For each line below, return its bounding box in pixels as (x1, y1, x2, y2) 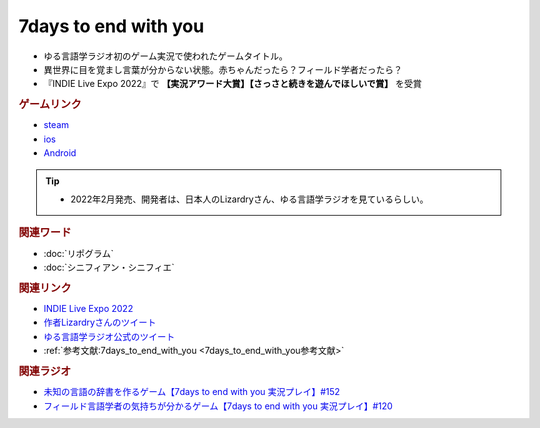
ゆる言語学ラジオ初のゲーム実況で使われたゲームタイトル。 (43, 50, 289, 62)
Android (43, 147, 77, 159)
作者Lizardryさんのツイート (43, 316, 157, 329)
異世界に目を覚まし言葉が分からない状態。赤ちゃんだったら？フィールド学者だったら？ (43, 63, 403, 75)
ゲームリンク (18, 98, 82, 112)
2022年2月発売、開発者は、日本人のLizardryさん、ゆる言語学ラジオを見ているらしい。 (70, 193, 429, 205)
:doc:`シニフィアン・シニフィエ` (43, 261, 175, 273)
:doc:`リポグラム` (43, 247, 114, 259)
